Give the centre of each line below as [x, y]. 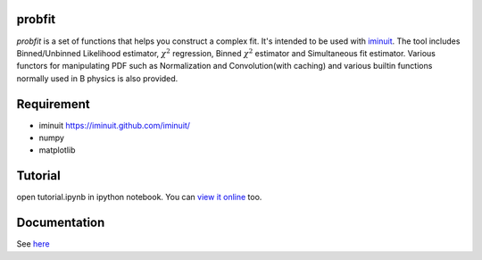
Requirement [54, 104]
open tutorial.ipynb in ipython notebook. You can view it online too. [139, 197]
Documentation [61, 223]
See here [33, 244]
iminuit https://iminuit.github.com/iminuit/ [115, 125]
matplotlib [57, 150]
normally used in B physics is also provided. [97, 78]
